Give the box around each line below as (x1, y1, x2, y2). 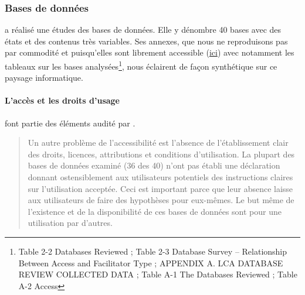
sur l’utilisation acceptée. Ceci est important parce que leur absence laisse (28, 182, 293, 194)
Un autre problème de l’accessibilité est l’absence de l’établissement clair (28, 136, 289, 149)
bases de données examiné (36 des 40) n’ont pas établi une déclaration (28, 159, 280, 171)
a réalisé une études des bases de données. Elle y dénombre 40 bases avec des (5, 23, 282, 36)
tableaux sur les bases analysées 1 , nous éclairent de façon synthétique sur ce (5, 59, 277, 72)
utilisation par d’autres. (28, 217, 113, 229)
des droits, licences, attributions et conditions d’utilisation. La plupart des (28, 147, 295, 160)
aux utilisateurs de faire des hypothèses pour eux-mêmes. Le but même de (28, 194, 294, 206)
